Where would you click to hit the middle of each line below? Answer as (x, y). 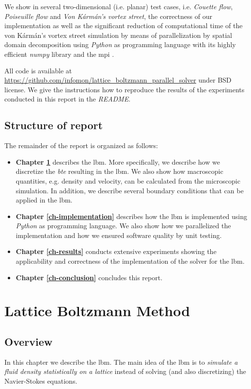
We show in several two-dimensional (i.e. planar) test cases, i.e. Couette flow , (119, 6)
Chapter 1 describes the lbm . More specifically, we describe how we (118, 161)
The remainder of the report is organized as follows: (81, 145)
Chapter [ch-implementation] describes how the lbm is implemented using (132, 216)
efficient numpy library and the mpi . (59, 54)
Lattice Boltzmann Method (97, 311)
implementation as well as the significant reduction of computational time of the (124, 25)
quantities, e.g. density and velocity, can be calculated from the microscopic (128, 180)
